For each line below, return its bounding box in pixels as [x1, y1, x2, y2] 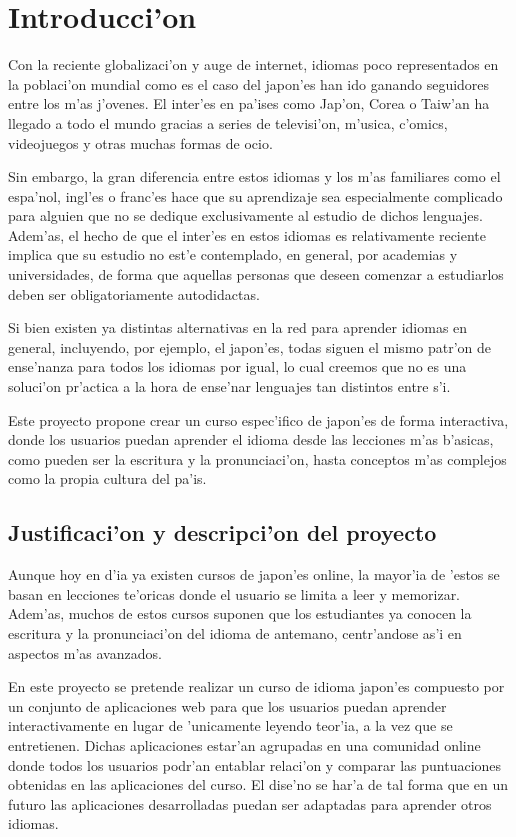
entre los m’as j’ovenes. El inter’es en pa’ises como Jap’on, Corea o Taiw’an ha [8, 93, 490, 114]
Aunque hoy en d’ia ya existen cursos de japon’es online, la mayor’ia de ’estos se [8, 564, 500, 585]
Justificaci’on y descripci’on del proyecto [8, 517, 437, 548]
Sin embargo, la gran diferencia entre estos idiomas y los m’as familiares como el [8, 166, 501, 187]
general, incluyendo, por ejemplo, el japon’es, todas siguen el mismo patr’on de [8, 336, 492, 357]
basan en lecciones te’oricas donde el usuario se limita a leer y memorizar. [8, 583, 461, 604]
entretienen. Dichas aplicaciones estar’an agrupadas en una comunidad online [8, 734, 481, 755]
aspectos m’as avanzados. [8, 642, 162, 663]
